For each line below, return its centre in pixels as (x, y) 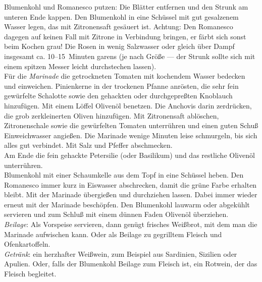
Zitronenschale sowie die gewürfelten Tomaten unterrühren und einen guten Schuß (131, 125)
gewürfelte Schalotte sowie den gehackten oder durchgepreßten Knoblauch (118, 96)
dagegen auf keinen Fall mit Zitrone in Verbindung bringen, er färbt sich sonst (125, 36)
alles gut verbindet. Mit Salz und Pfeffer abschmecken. (88, 145)
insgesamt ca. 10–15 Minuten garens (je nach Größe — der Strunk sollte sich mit (130, 56)
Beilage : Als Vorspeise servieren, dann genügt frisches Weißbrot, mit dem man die (131, 224)
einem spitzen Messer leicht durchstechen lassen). (80, 66)
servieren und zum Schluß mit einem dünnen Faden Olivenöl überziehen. (116, 214)
